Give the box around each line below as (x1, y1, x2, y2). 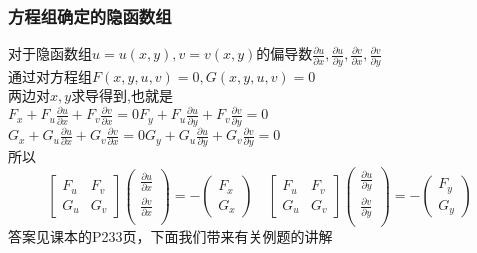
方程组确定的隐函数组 (8, 3, 172, 28)
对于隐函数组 (8, 43, 92, 64)
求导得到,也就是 (71, 85, 174, 106)
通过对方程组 (8, 65, 92, 86)
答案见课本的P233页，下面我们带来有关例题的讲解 (8, 225, 333, 246)
